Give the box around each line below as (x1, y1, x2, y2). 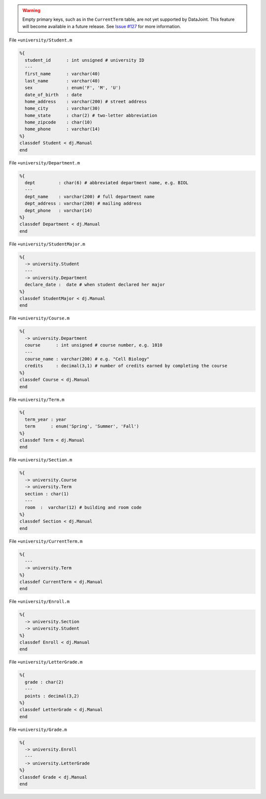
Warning (22, 7, 40, 13)
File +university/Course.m (9, 315, 70, 321)
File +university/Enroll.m (9, 599, 70, 604)
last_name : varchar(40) (25, 78, 100, 83)
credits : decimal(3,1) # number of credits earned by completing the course (25, 363, 228, 369)
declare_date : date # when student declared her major (25, 282, 165, 287)
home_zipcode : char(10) (25, 120, 93, 125)
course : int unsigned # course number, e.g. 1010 (25, 342, 163, 348)
